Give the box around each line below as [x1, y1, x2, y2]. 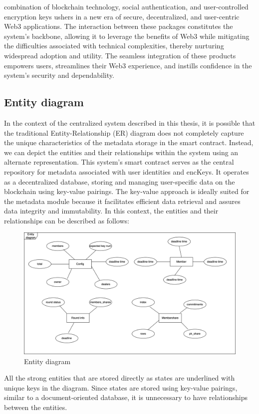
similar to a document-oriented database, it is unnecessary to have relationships [4, 392, 248, 403]
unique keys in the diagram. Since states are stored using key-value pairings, [4, 382, 238, 393]
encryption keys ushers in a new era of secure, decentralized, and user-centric [4, 11, 240, 21]
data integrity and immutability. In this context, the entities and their [4, 206, 219, 216]
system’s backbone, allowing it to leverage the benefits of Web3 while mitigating [4, 30, 250, 41]
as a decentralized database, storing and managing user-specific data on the [4, 176, 235, 187]
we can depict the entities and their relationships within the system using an [4, 147, 239, 157]
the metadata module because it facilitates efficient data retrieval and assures [4, 196, 241, 206]
